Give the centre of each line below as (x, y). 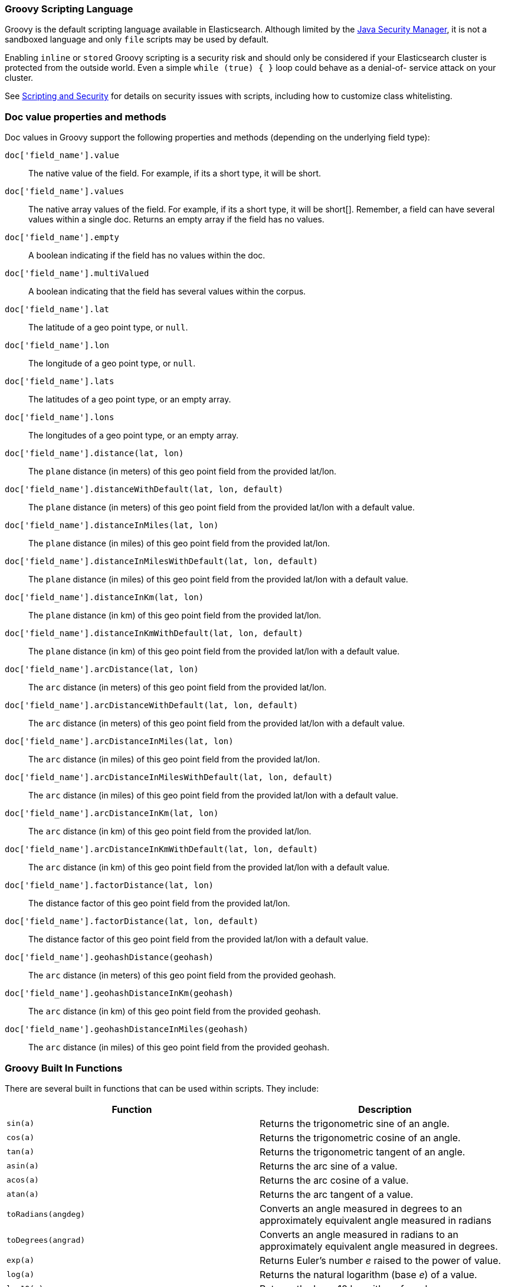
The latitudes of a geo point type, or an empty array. (130, 399)
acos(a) (23, 1180)
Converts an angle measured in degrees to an (361, 1208)
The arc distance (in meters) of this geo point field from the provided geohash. (182, 975)
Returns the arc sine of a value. (329, 1166)
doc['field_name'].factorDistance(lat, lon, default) (132, 921)
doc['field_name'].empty (62, 238)
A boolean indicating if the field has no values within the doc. (147, 256)
